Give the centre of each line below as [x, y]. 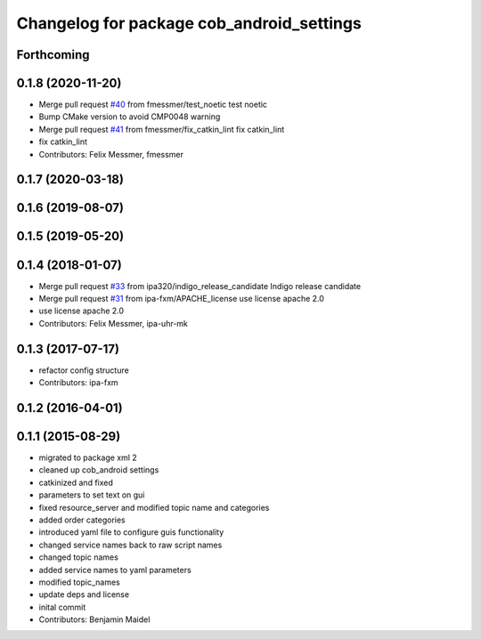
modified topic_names [79, 582]
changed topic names [79, 557]
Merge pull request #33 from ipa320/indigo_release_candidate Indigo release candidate [200, 286]
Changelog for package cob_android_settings [189, 23]
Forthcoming [53, 55]
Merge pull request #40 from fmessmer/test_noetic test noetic [153, 105]
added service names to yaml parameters [115, 570]
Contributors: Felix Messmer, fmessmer [111, 154]
